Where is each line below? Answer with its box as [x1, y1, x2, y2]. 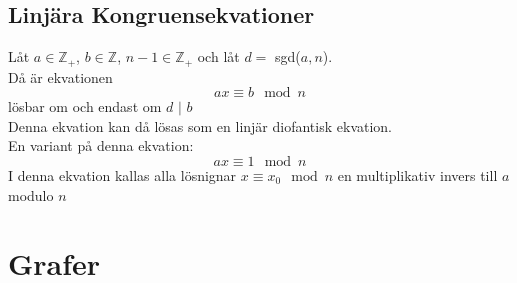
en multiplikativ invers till [337, 165, 498, 186]
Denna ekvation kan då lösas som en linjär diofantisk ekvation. [8, 115, 393, 136]
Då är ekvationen [8, 66, 113, 87]
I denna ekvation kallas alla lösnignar [8, 165, 237, 186]
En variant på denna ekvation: [8, 135, 194, 156]
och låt [197, 46, 240, 67]
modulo [8, 184, 54, 205]
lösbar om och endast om [8, 96, 162, 117]
